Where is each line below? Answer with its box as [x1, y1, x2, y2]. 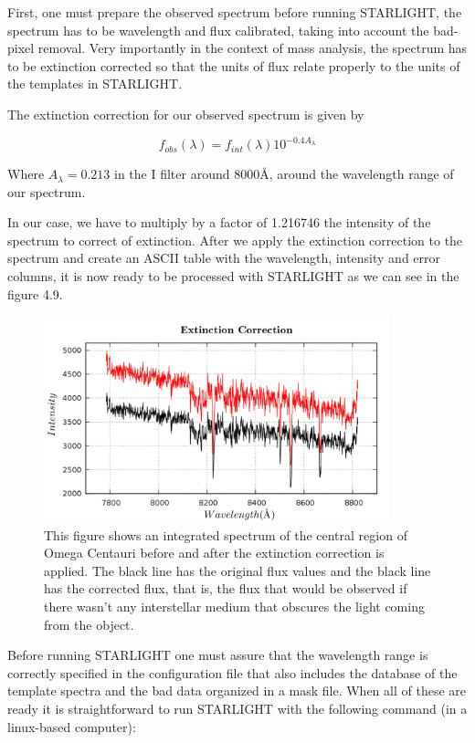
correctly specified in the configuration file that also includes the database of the [7, 663, 458, 682]
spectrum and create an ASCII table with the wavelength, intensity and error [7, 248, 441, 267]
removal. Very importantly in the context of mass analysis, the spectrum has [37, 38, 468, 58]
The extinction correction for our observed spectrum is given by [7, 104, 364, 123]
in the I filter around [113, 164, 230, 183]
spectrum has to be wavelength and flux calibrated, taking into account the [7, 20, 429, 39]
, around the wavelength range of [269, 164, 454, 183]
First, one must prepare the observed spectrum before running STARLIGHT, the [7, 3, 462, 21]
